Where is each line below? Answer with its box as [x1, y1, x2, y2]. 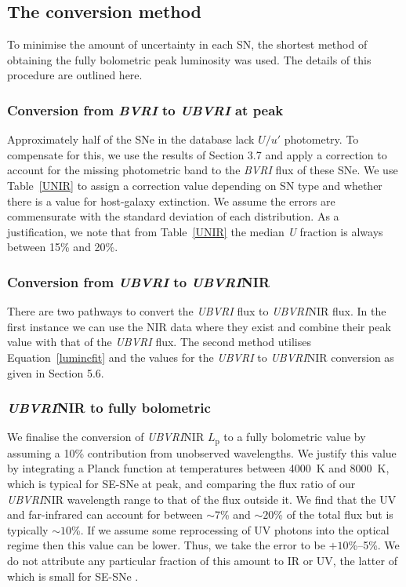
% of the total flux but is [274, 506, 393, 523]
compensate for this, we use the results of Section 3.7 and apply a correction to [7, 146, 387, 162]
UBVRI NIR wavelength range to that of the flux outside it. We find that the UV [7, 490, 397, 507]
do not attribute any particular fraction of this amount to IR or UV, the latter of [7, 552, 397, 568]
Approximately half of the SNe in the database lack [7, 131, 255, 148]
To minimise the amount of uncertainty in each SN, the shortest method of [7, 36, 368, 53]
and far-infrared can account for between [7, 506, 203, 523]
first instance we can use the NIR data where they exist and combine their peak [7, 318, 391, 334]
